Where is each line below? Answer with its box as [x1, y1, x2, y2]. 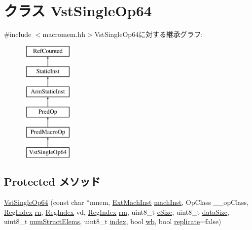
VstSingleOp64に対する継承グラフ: [94, 29, 203, 39]
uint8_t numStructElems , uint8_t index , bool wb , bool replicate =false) [4, 216, 221, 227]
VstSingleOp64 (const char [4, 197, 84, 207]
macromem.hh [42, 29, 85, 39]
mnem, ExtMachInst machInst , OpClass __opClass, [90, 197, 249, 207]
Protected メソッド [4, 174, 101, 189]
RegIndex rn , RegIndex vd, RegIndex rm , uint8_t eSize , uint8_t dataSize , [4, 206, 229, 217]
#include [4, 29, 32, 39]
